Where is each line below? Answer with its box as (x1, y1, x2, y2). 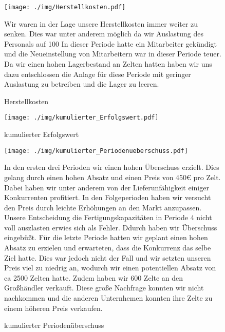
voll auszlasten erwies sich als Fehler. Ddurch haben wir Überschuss (4, 222, 217, 232)
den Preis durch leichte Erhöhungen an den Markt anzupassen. (4, 202, 202, 212)
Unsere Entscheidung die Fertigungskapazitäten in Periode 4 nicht (4, 212, 212, 223)
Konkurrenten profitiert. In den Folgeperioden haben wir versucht (4, 192, 211, 203)
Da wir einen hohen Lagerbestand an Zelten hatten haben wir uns (4, 58, 212, 69)
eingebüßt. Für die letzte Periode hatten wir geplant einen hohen (4, 232, 208, 243)
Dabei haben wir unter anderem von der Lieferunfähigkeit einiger (4, 182, 209, 192)
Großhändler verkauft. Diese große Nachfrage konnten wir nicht (4, 282, 204, 293)
